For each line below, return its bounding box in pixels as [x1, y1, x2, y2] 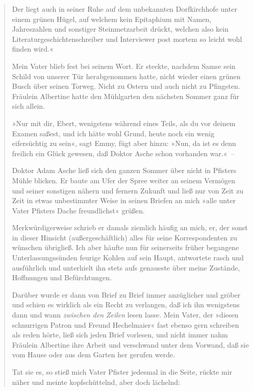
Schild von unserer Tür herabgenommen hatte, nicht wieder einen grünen [12, 70, 241, 81]
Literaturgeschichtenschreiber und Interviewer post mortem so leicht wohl [12, 33, 242, 44]
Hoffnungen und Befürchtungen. [12, 272, 112, 283]
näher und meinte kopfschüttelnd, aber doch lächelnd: [12, 376, 180, 387]
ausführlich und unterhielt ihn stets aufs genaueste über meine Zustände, [12, 262, 240, 273]
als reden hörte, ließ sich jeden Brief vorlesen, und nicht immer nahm [12, 329, 228, 340]
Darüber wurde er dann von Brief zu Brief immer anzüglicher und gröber [12, 289, 241, 300]
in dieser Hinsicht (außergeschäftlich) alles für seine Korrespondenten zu [12, 232, 237, 242]
